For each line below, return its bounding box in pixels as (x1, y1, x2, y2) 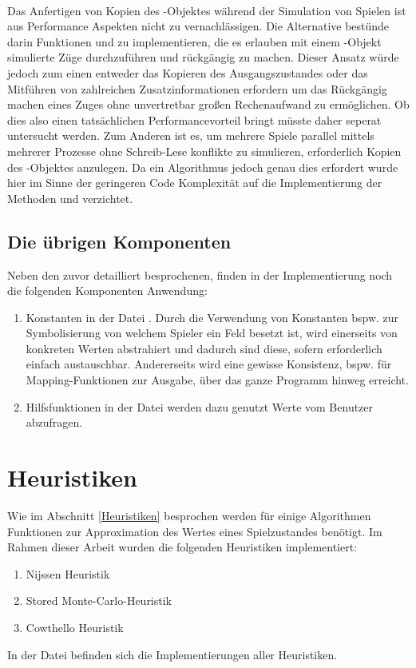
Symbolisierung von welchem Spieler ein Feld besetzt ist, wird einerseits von (26, 324, 398, 341)
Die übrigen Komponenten (7, 229, 232, 253)
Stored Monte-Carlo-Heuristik (26, 592, 172, 609)
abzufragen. (26, 414, 83, 431)
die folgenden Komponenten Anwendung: (7, 282, 208, 299)
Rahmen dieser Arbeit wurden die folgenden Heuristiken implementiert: (7, 539, 358, 555)
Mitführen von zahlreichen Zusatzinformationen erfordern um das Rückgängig (7, 80, 387, 97)
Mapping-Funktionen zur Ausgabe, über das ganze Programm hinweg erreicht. (26, 372, 409, 388)
